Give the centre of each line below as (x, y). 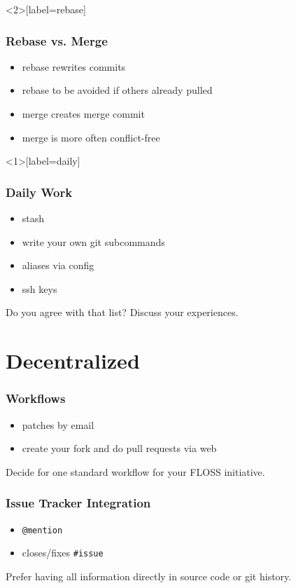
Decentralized (73, 361)
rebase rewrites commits (74, 66)
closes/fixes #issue (63, 553)
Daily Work (39, 192)
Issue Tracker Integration (78, 503)
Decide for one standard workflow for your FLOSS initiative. (135, 471)
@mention (42, 530)
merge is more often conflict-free (91, 137)
